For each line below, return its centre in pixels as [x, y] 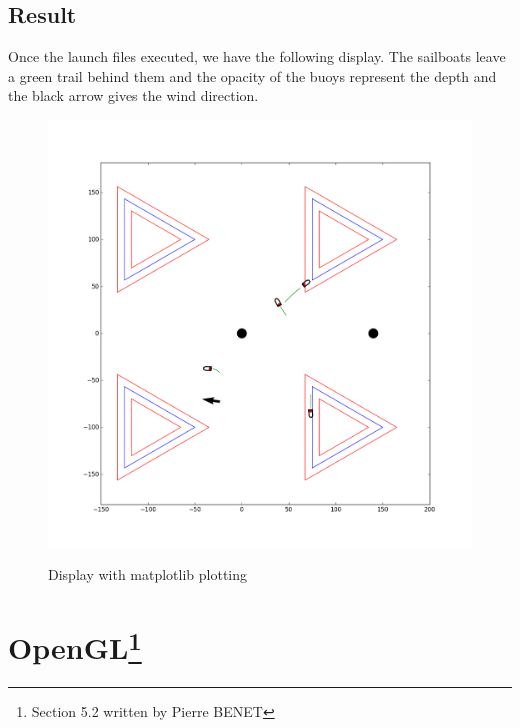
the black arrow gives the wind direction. [133, 95]
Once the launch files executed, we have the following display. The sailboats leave [257, 56]
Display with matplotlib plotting [148, 574]
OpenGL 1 [75, 645]
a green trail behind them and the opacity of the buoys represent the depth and [252, 75]
